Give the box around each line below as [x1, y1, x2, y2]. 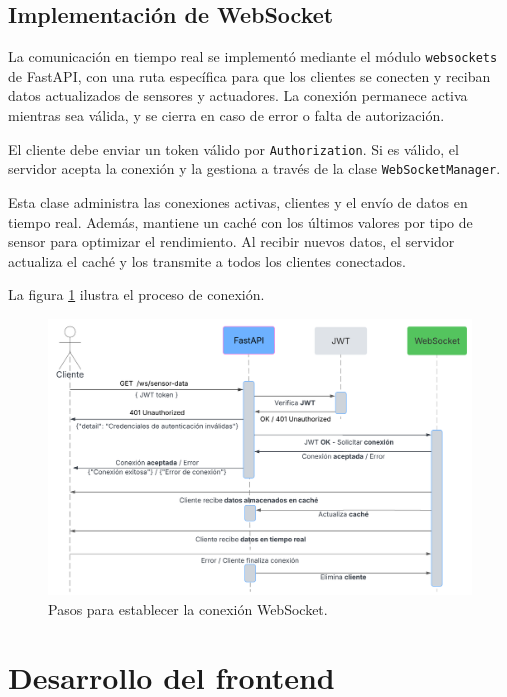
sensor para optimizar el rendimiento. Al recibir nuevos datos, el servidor [8, 231, 455, 252]
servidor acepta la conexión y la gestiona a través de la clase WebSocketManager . [8, 158, 501, 179]
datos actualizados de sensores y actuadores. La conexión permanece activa [8, 85, 468, 106]
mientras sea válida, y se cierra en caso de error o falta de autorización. [8, 105, 445, 126]
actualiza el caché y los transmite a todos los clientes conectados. [8, 250, 406, 271]
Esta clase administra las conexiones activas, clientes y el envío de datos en [8, 191, 468, 212]
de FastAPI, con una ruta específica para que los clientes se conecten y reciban [8, 65, 491, 86]
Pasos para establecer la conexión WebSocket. [48, 598, 328, 619]
